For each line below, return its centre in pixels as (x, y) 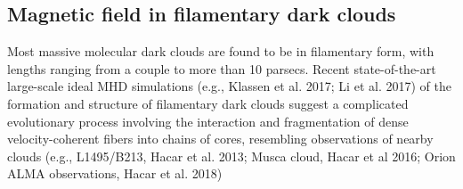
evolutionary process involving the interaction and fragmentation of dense (208, 121)
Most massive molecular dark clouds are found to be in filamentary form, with (221, 51)
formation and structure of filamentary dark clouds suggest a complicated (208, 103)
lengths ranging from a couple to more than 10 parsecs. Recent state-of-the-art (222, 68)
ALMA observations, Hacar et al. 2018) (115, 173)
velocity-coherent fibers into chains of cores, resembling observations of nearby (220, 139)
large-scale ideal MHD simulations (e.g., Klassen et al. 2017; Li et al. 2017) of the (229, 86)
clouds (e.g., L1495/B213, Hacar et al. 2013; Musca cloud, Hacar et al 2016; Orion (231, 156)
